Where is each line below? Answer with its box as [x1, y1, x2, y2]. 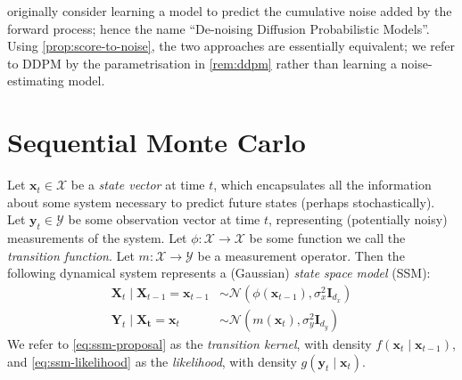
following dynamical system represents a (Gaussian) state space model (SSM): [7, 263, 431, 282]
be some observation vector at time [68, 210, 260, 229]
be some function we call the [249, 229, 406, 247]
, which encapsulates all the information [213, 175, 432, 194]
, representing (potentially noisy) [268, 210, 448, 229]
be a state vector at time [70, 175, 205, 194]
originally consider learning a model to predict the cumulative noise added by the [7, 2, 452, 20]
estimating [7, 71, 64, 90]
